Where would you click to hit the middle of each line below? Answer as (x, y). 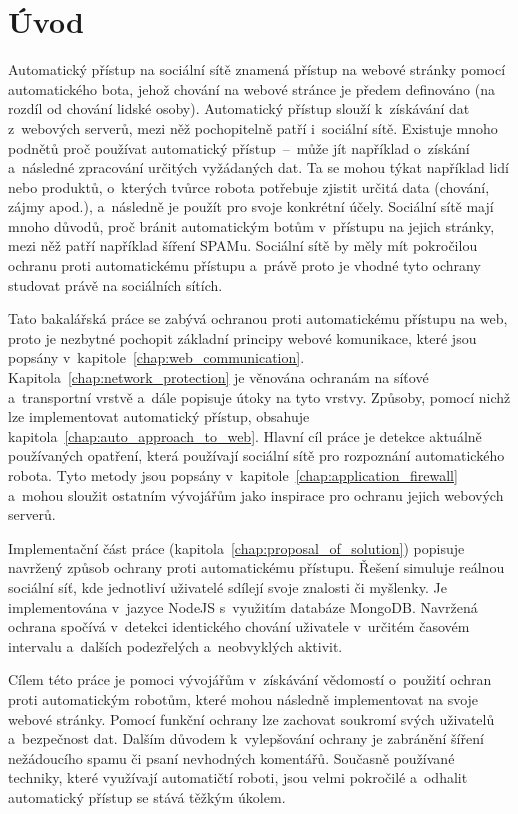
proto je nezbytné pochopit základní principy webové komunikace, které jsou (242, 337)
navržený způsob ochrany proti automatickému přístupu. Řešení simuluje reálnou (256, 567)
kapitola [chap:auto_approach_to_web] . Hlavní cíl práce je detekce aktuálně (245, 435)
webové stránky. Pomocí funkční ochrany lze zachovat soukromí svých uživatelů (251, 718)
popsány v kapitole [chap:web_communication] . (156, 357)
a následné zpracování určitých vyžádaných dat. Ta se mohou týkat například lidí (258, 167)
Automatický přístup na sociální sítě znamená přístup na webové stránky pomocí (257, 69)
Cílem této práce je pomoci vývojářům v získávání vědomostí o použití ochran (250, 679)
